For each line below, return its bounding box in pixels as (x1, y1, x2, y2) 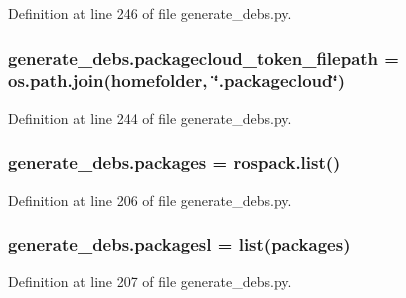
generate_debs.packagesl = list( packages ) (8, 232, 351, 257)
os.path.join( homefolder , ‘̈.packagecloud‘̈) (8, 68, 346, 93)
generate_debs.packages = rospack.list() (8, 150, 341, 175)
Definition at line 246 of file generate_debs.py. (8, 3, 292, 23)
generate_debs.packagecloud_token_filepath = (8, 45, 399, 70)
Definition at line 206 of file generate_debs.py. (8, 189, 292, 210)
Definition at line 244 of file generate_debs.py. (8, 107, 292, 128)
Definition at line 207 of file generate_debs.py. (8, 271, 292, 292)
